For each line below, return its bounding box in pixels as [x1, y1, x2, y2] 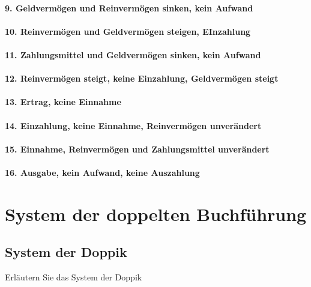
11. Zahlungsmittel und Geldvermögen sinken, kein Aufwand [5, 48, 261, 61]
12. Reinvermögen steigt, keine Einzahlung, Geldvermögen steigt [5, 72, 279, 85]
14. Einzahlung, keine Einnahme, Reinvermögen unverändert [5, 119, 262, 131]
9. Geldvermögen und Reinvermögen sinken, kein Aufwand [5, 1, 253, 14]
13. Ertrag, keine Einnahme [5, 95, 121, 108]
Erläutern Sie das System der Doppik [5, 271, 142, 283]
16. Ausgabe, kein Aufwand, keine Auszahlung [5, 166, 200, 178]
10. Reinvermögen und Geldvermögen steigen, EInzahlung [5, 25, 251, 37]
